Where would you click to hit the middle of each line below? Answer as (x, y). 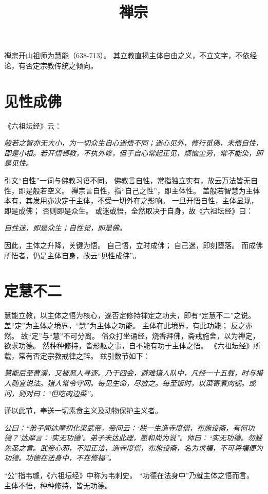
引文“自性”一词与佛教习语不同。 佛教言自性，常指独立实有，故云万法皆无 (127, 180)
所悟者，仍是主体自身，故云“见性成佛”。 (72, 255)
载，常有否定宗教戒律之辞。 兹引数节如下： (77, 355)
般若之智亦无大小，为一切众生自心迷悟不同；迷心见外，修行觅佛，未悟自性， (133, 143)
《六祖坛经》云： (33, 125)
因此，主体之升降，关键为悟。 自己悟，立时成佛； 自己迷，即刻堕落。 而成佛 (133, 245)
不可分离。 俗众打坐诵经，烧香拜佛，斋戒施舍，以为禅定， (161, 335)
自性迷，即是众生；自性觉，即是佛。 (65, 228)
